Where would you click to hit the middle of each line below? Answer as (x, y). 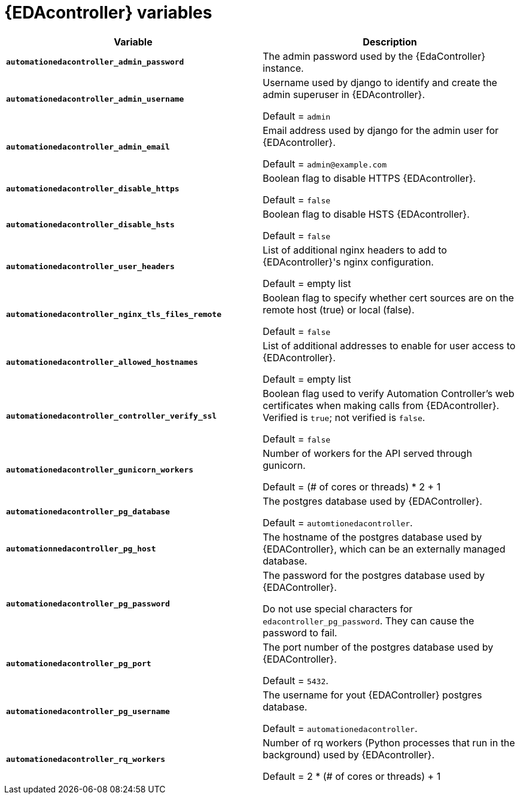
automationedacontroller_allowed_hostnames (102, 362)
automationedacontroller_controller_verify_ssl (112, 416)
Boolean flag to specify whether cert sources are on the (388, 298)
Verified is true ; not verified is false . (344, 417)
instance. (283, 68)
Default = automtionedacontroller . (338, 522)
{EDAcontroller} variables (108, 13)
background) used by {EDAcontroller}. (349, 754)
